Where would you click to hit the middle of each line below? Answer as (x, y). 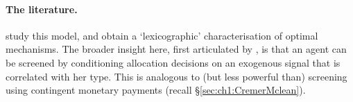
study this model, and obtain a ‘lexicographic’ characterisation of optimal (162, 35)
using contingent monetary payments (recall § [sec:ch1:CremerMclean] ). (156, 90)
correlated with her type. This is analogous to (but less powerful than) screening (176, 76)
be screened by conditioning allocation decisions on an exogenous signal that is (173, 62)
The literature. (42, 9)
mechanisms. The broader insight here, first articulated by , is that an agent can (176, 49)
